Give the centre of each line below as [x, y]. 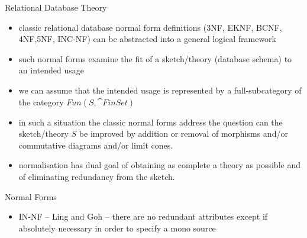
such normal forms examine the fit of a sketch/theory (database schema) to [155, 58]
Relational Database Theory [56, 7]
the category [41, 102]
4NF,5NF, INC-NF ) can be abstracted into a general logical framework [147, 39]
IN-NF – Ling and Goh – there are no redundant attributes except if [143, 216]
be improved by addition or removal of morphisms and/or [183, 134]
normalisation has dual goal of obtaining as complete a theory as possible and [159, 165]
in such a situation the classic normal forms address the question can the [151, 122]
